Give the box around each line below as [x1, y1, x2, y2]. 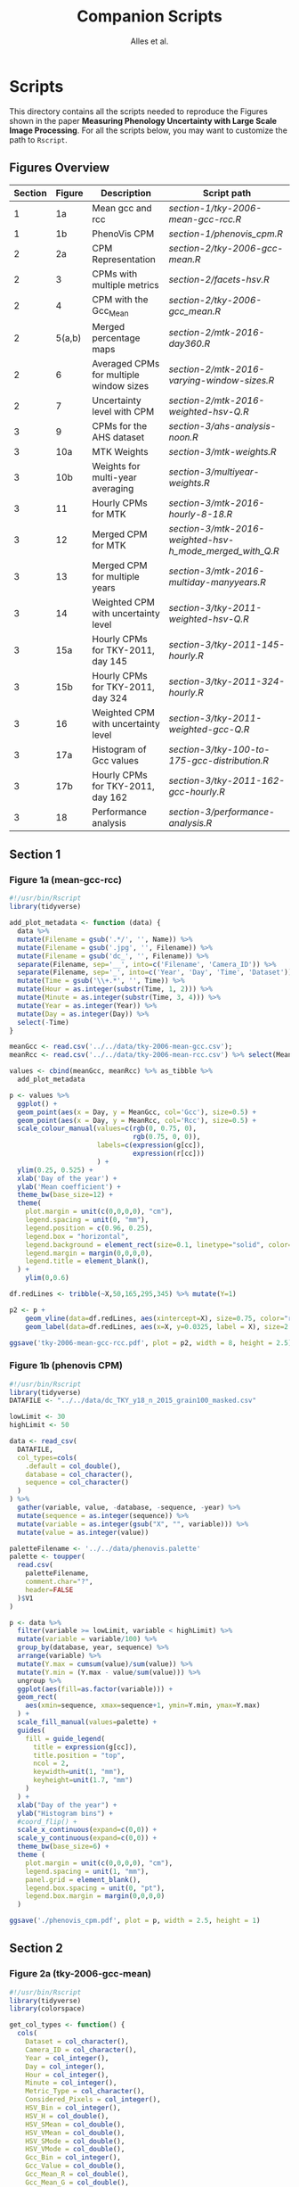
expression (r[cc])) [132, 1149, 205, 1158]
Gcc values [92, 754, 140, 766]
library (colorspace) [9, 2004, 86, 2013]
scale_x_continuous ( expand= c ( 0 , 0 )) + [17, 1826, 158, 1835]
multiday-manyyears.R [168, 575, 266, 588]
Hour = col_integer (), [25, 2070, 109, 2079]
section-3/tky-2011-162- [168, 774, 285, 787]
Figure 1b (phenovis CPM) [9, 1359, 123, 1372]
